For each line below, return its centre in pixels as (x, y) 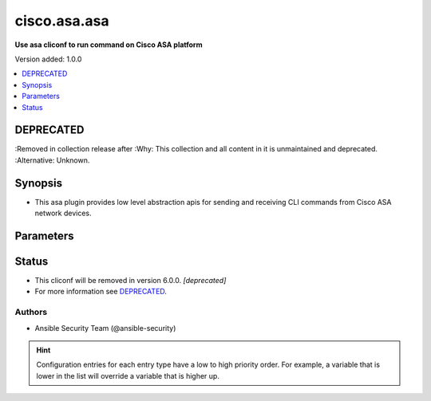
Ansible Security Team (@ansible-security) (105, 328)
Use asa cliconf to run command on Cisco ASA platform (109, 45)
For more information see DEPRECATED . (101, 292)
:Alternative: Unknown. (52, 160)
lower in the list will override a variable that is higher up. (128, 375)
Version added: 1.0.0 (48, 59)
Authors (31, 313)
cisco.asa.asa (62, 21)
